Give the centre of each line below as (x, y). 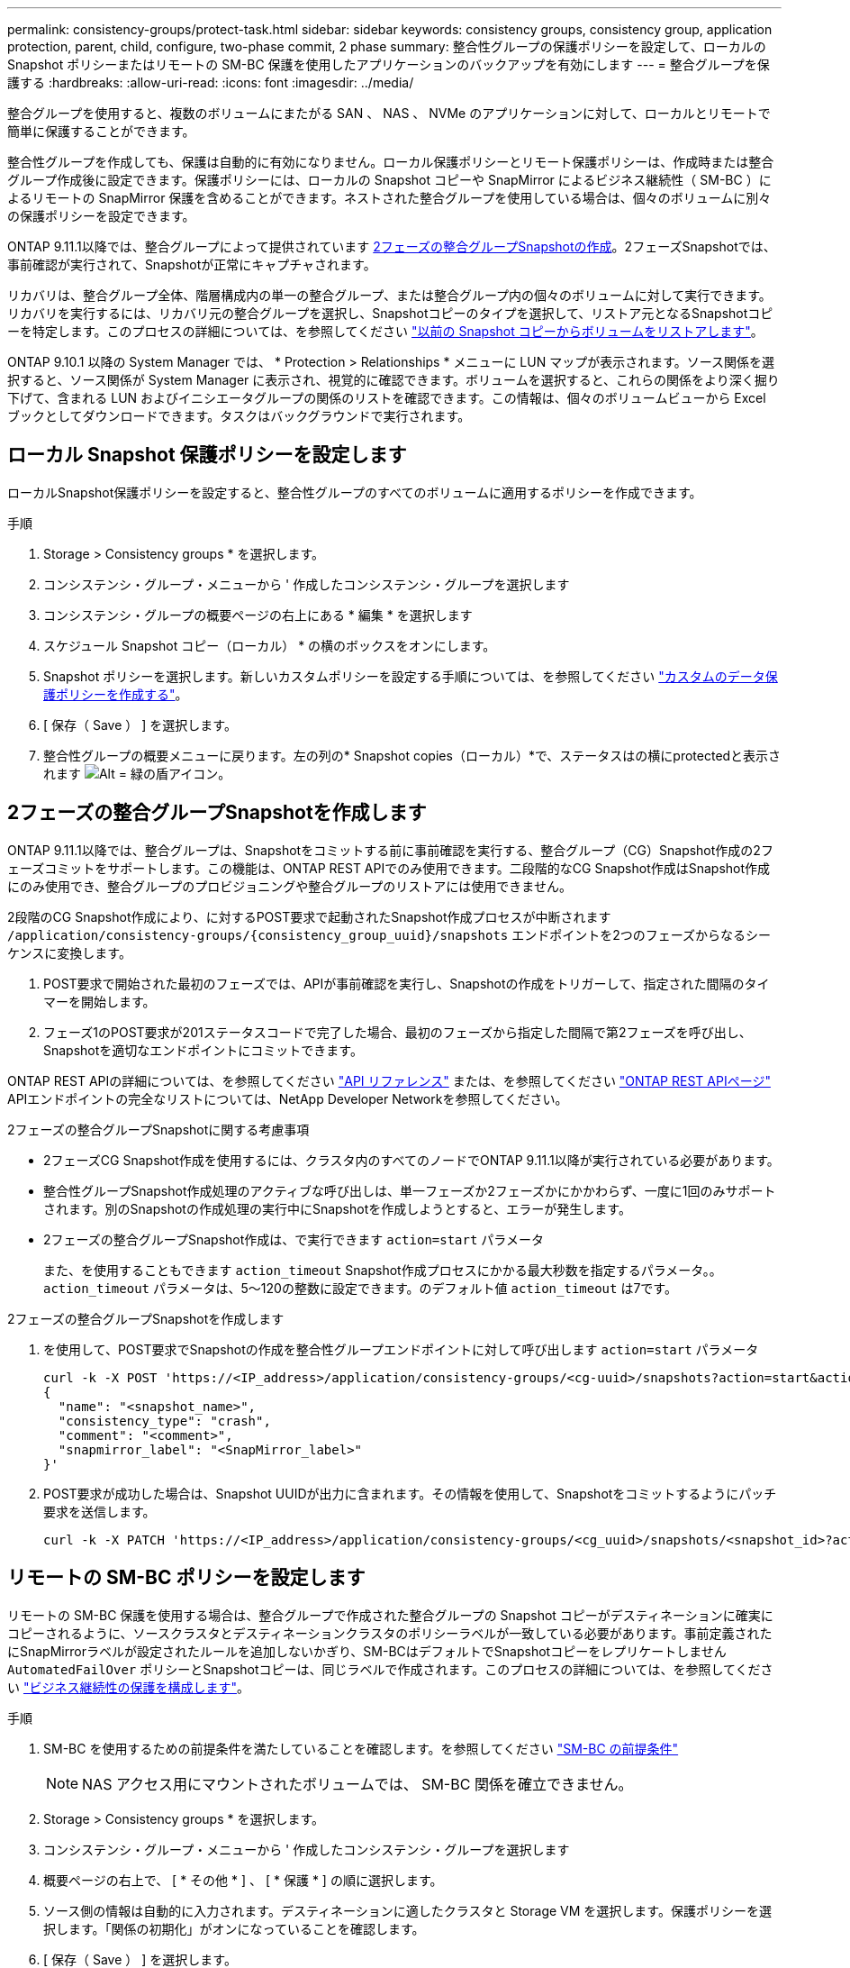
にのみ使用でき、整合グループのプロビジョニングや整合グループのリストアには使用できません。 (289, 886)
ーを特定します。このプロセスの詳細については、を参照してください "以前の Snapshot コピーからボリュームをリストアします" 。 (385, 331)
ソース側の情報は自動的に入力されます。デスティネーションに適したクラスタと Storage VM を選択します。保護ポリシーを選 (407, 1910)
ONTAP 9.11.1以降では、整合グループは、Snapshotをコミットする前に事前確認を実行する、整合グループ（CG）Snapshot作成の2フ (390, 850)
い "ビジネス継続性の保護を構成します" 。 (128, 1687)
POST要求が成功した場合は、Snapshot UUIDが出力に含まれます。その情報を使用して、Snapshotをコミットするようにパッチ (410, 1493)
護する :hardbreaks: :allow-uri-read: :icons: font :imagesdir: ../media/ (211, 82)
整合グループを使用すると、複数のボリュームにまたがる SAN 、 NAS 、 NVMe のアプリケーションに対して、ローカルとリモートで (389, 113)
